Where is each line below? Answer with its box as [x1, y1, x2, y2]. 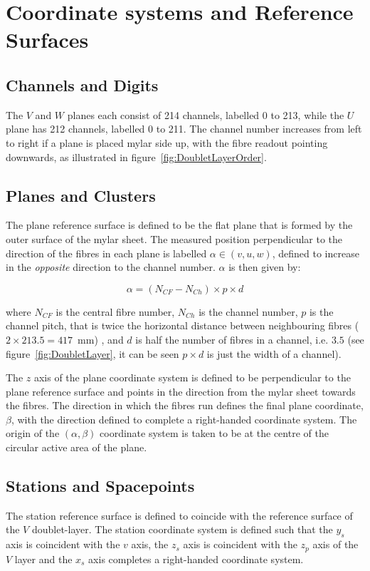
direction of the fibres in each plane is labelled [6, 245, 207, 260]
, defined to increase [272, 245, 359, 260]
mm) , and [78, 331, 124, 346]
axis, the [131, 537, 169, 552]
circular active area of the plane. [6, 440, 147, 455]
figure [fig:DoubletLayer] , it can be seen [6, 346, 179, 361]
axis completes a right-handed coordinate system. [88, 551, 304, 566]
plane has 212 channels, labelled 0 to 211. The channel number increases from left [6, 121, 362, 136]
